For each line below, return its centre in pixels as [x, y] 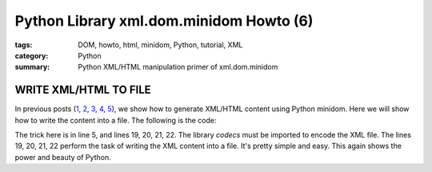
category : [32, 55]
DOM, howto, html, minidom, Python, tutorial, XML [160, 45]
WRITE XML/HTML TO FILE [83, 90]
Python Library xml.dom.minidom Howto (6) [164, 21]
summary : [32, 67]
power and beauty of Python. [63, 157]
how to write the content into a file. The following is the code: [116, 120]
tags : [24, 45]
